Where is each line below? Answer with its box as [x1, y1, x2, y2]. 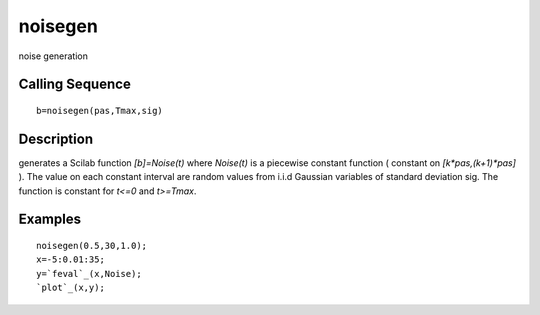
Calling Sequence [18, 76, 132, 93]
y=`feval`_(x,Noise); [36, 268, 142, 279]
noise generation [18, 50, 89, 62]
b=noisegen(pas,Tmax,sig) [36, 105, 164, 116]
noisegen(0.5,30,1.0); [36, 240, 148, 252]
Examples [18, 211, 82, 228]
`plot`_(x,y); [36, 282, 105, 294]
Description [18, 130, 94, 147]
